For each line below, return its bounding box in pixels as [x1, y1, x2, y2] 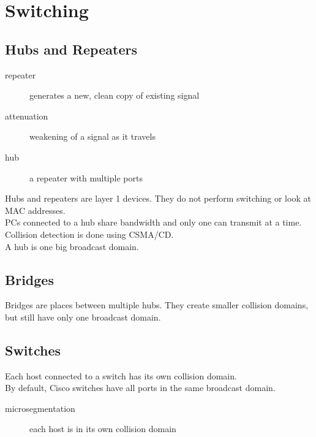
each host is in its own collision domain [29, 422, 176, 435]
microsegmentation [5, 401, 75, 414]
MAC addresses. [5, 203, 66, 216]
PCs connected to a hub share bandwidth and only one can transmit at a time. [5, 216, 302, 229]
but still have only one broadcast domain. [5, 310, 161, 323]
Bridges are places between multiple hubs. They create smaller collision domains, [5, 298, 309, 311]
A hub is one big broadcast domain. [5, 240, 139, 253]
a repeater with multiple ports [29, 171, 143, 184]
